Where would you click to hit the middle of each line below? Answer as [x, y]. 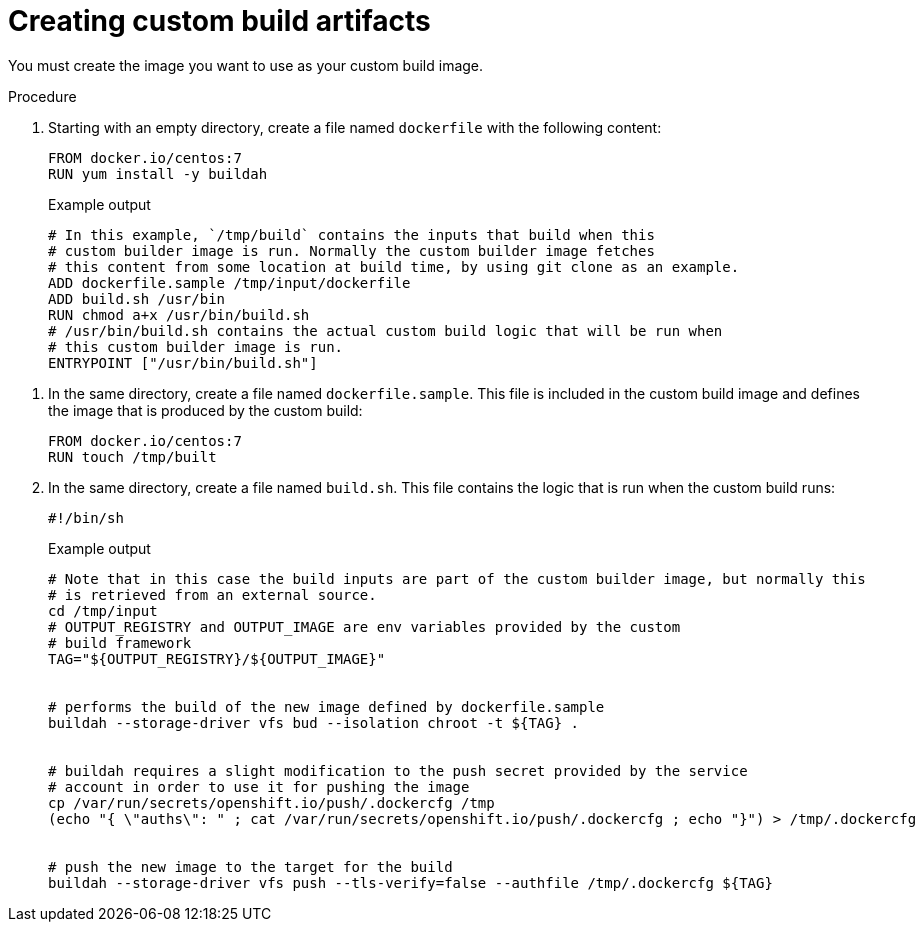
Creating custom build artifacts [219, 21]
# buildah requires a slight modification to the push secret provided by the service [398, 770]
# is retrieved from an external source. [212, 594]
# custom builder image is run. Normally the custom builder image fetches [351, 250]
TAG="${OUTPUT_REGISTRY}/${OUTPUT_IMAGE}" [217, 658]
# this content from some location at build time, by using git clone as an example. [394, 266]
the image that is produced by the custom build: [205, 410]
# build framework [120, 642]
